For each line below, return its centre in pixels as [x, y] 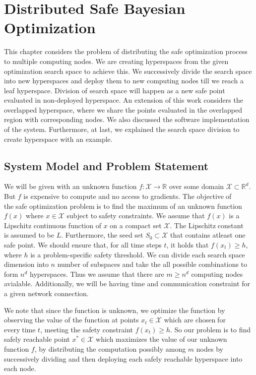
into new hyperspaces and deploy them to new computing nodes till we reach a [124, 81]
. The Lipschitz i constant [207, 225]
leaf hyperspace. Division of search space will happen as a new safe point [115, 90]
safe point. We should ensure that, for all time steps [83, 245]
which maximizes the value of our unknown [161, 339]
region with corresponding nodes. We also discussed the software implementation [127, 119]
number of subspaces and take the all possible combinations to [152, 264]
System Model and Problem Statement [106, 165]
